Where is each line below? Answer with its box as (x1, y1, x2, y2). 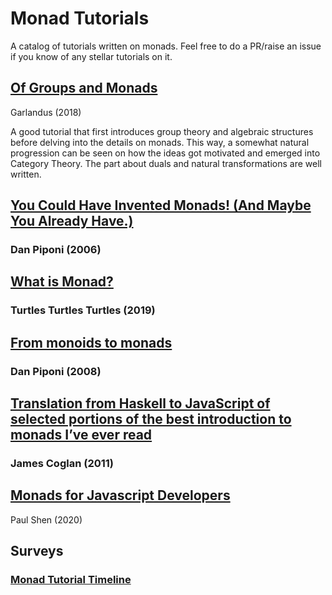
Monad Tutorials (10, 7, 150, 30)
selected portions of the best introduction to (10, 411, 292, 428)
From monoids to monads (10, 334, 173, 351)
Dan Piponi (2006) (10, 243, 102, 257)
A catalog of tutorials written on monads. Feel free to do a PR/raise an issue (10, 40, 322, 52)
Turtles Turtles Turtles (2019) (10, 303, 156, 317)
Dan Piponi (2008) (10, 364, 102, 378)
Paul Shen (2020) (10, 513, 83, 526)
